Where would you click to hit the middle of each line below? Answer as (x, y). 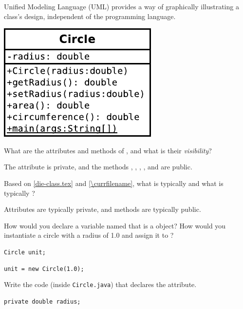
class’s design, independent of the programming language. (90, 16)
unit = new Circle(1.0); (44, 269)
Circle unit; (25, 252)
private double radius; (42, 301)
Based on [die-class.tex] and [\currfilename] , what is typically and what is (114, 183)
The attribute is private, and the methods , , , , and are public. (98, 167)
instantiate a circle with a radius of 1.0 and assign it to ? (89, 235)
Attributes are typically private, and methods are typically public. (103, 209)
